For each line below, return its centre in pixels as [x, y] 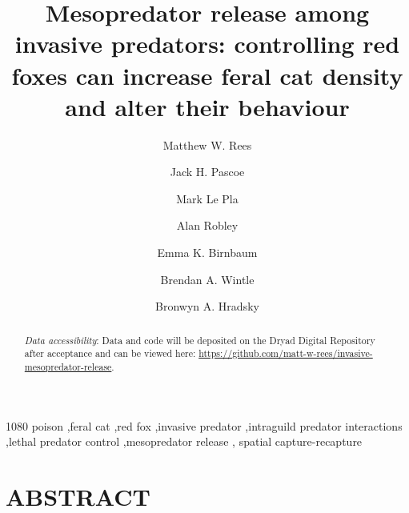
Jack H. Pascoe [207, 172]
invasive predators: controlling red [207, 44]
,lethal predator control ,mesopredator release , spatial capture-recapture [184, 441]
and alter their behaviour [207, 106]
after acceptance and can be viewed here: [110, 353]
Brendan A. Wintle [207, 279]
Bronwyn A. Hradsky [207, 306]
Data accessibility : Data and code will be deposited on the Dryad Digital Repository [200, 340]
